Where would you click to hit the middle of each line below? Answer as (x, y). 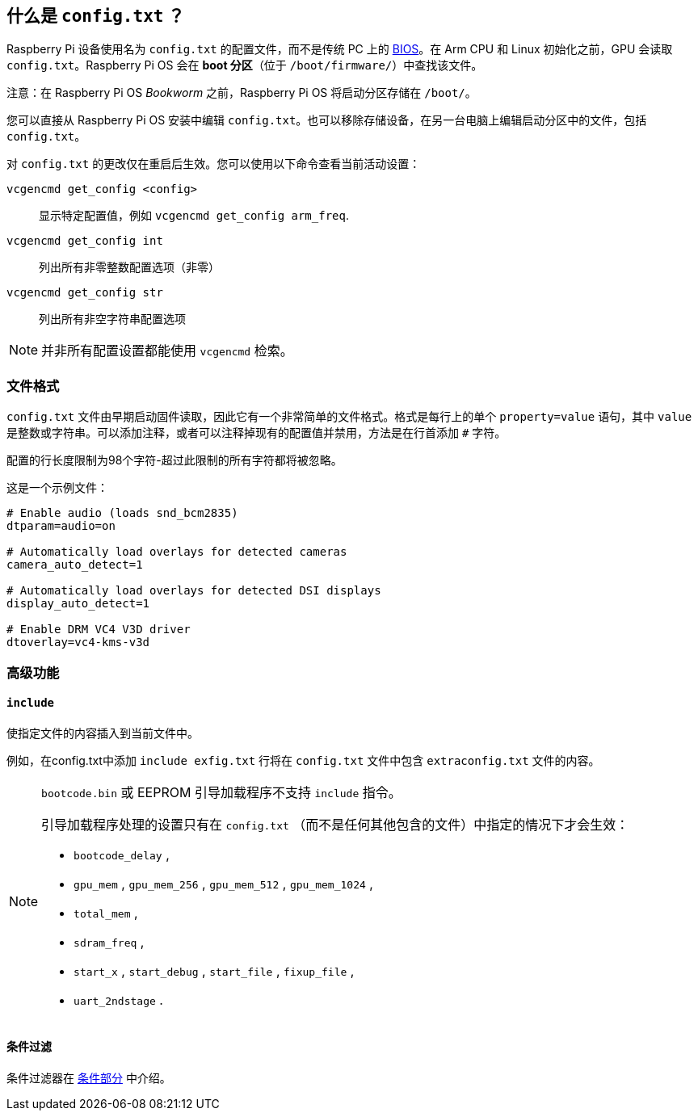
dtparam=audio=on (61, 526)
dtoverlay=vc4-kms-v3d (78, 642)
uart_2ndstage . (118, 999)
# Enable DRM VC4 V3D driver (99, 630)
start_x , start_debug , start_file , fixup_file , (214, 970)
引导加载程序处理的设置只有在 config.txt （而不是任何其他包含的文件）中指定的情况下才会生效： (335, 824)
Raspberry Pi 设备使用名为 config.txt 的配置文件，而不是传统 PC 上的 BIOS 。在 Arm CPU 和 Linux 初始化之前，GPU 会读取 (340, 49)
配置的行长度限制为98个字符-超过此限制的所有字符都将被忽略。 (174, 460)
